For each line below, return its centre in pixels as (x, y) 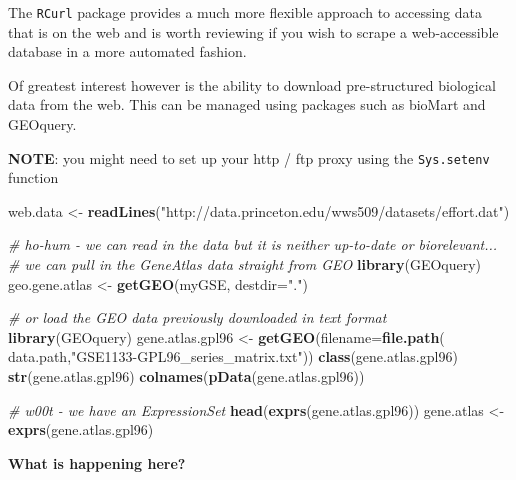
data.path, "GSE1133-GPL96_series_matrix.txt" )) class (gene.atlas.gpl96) (233, 356)
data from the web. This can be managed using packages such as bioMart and (247, 104)
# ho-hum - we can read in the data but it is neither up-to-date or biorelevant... (253, 244)
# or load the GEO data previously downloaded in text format (197, 317)
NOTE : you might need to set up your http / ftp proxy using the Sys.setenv (249, 157)
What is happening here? (97, 462)
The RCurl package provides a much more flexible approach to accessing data (245, 12)
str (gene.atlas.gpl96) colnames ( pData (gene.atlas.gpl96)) (186, 376)
